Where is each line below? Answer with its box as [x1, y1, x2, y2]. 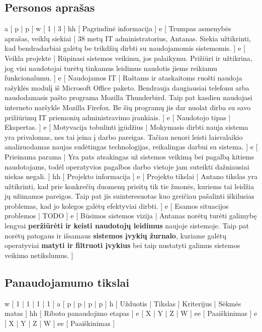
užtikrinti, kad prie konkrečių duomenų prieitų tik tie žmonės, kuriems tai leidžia [5, 181, 254, 191]
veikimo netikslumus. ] [5, 250, 73, 260]
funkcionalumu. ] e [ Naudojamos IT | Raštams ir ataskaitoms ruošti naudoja [5, 72, 242, 83]
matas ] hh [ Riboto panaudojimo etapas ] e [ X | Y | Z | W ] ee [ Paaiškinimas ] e [5, 308, 257, 318]
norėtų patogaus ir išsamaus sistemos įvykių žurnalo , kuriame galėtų [5, 230, 226, 240]
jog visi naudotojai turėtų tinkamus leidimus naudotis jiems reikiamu [5, 62, 217, 73]
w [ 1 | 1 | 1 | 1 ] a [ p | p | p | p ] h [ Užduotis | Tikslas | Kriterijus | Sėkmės [5, 298, 241, 308]
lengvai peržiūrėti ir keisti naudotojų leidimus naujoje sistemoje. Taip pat [5, 220, 249, 231]
